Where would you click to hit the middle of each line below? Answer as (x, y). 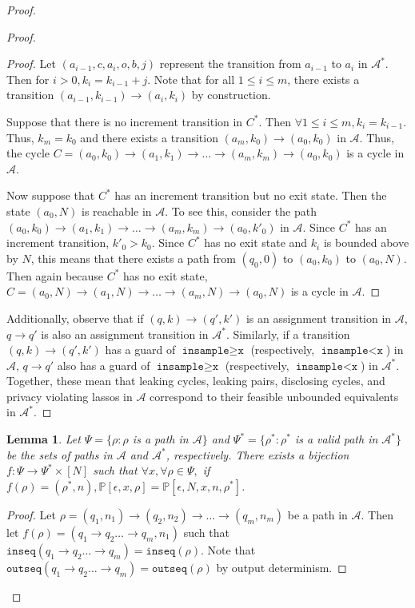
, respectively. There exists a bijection (257, 454)
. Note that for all (191, 79)
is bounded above (366, 242)
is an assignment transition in (319, 318)
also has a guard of (104, 365)
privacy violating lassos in (70, 396)
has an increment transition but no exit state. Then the (251, 195)
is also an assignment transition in (125, 334)
